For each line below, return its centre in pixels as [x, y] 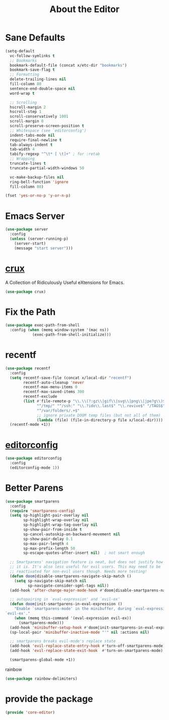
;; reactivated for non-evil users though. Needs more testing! [78, 572]
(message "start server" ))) [44, 248]
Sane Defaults [35, 38]
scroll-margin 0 [27, 121]
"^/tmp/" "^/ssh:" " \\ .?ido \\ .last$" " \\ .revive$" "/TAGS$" [101, 406]
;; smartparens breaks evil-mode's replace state [63, 641]
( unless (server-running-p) [39, 239]
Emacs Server [35, 216]
